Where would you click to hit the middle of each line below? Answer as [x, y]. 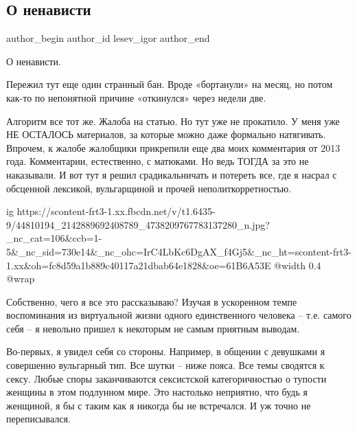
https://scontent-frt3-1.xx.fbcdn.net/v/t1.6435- [116, 211]
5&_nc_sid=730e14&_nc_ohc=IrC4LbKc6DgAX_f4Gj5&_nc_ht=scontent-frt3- [179, 251]
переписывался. [38, 419]
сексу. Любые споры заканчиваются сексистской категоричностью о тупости [166, 378]
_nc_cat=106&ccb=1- [54, 238]
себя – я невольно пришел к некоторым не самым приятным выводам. [153, 328]
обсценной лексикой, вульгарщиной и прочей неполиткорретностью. [149, 188]
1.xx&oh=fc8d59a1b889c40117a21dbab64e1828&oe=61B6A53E [139, 265]
